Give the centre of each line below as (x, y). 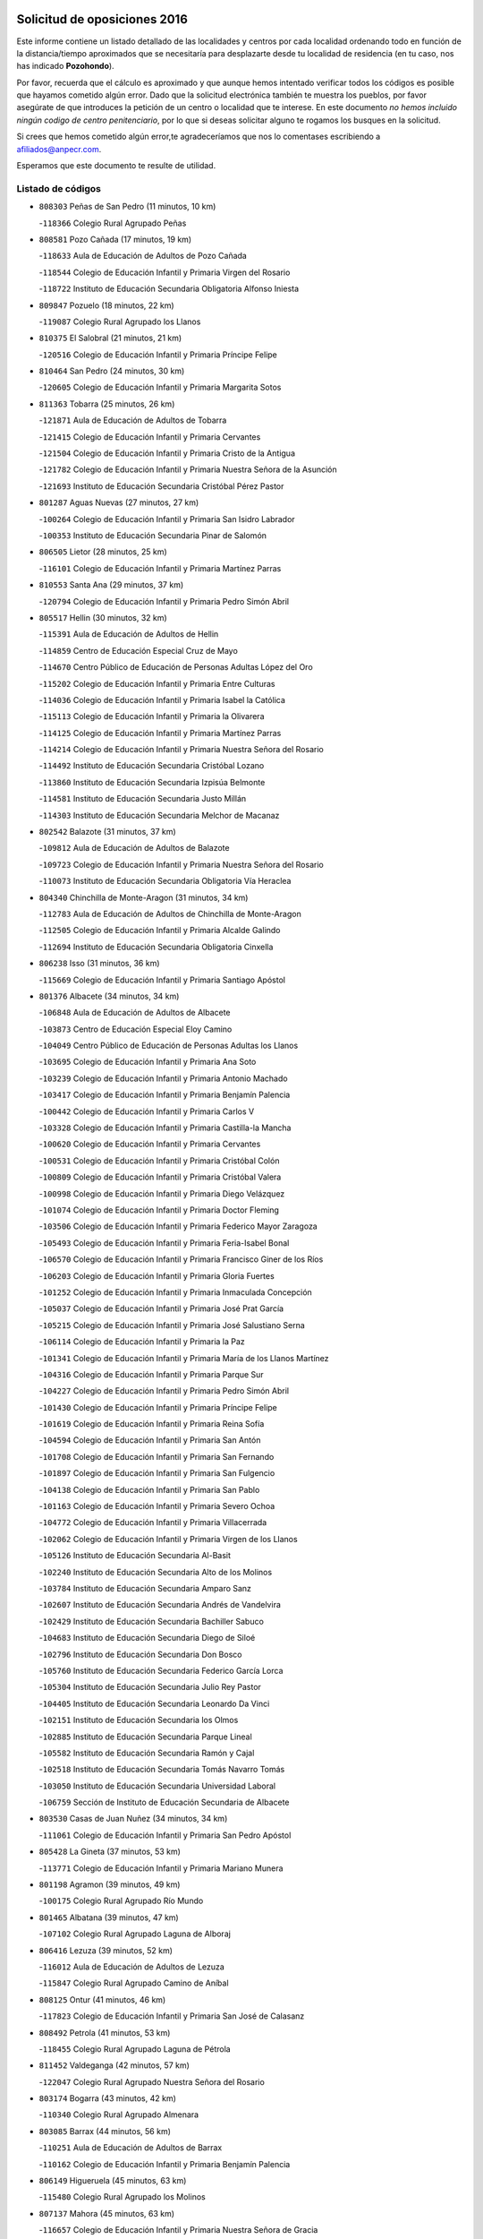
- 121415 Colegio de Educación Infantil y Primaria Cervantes (150, 437)
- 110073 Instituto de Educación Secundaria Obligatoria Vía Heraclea (165, 881)
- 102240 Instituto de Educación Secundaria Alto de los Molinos (156, 1572)
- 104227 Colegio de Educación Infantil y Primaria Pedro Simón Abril (164, 1391)
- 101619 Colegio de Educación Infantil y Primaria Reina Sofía (152, 1424)
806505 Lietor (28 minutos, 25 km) (103, 552)
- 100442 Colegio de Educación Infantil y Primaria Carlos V (147, 1111)
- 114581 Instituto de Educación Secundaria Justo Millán (143, 799)
